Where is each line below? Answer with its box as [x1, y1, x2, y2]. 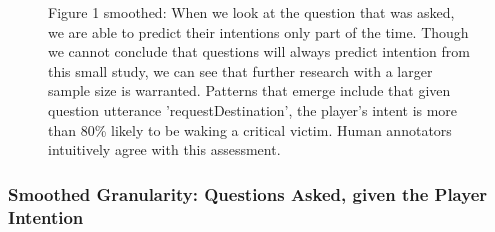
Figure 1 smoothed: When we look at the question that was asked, [48, 2, 455, 22]
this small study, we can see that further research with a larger [48, 60, 433, 81]
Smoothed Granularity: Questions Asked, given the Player [8, 181, 488, 206]
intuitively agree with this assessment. [48, 139, 281, 160]
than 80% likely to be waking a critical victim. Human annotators [48, 119, 452, 140]
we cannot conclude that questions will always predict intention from [48, 41, 470, 62]
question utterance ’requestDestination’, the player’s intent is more [48, 99, 458, 120]
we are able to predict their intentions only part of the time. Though [48, 21, 469, 42]
